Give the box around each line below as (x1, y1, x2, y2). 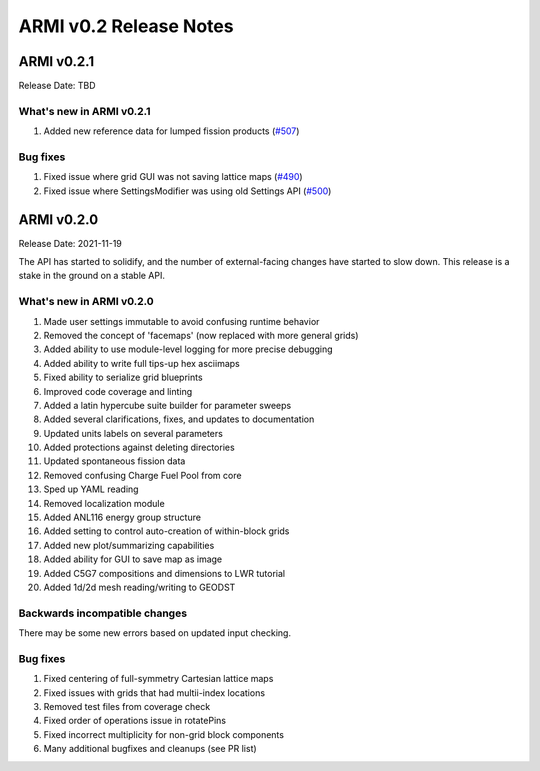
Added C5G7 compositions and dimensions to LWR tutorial (43, 567, 285, 579)
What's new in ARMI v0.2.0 (18, 295, 154, 309)
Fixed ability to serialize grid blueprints (43, 371, 204, 384)
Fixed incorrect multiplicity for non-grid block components (43, 728, 285, 740)
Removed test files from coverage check (43, 701, 211, 713)
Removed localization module (43, 497, 165, 509)
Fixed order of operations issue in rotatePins (43, 715, 227, 727)
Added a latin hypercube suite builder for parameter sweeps (43, 399, 292, 411)
